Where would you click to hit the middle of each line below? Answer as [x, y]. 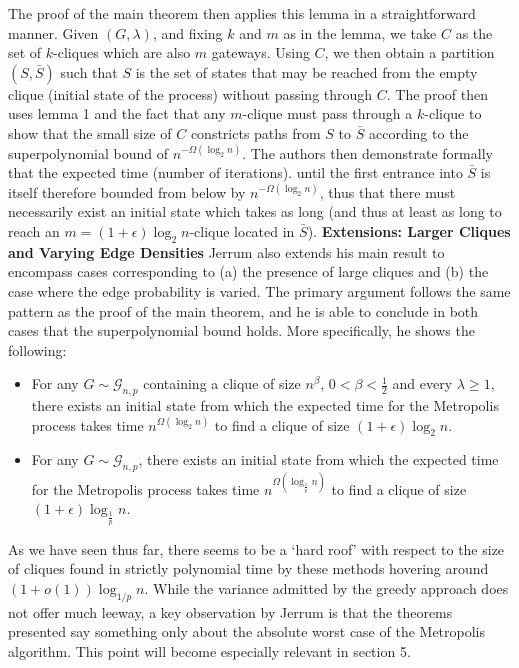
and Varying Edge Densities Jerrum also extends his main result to [226, 251]
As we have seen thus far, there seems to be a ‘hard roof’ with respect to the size [256, 548]
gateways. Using [260, 52]
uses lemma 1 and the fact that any [117, 113]
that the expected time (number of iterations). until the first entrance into [235, 172]
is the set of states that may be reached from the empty [306, 71]
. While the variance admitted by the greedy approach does [326, 587]
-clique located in [242, 230]
